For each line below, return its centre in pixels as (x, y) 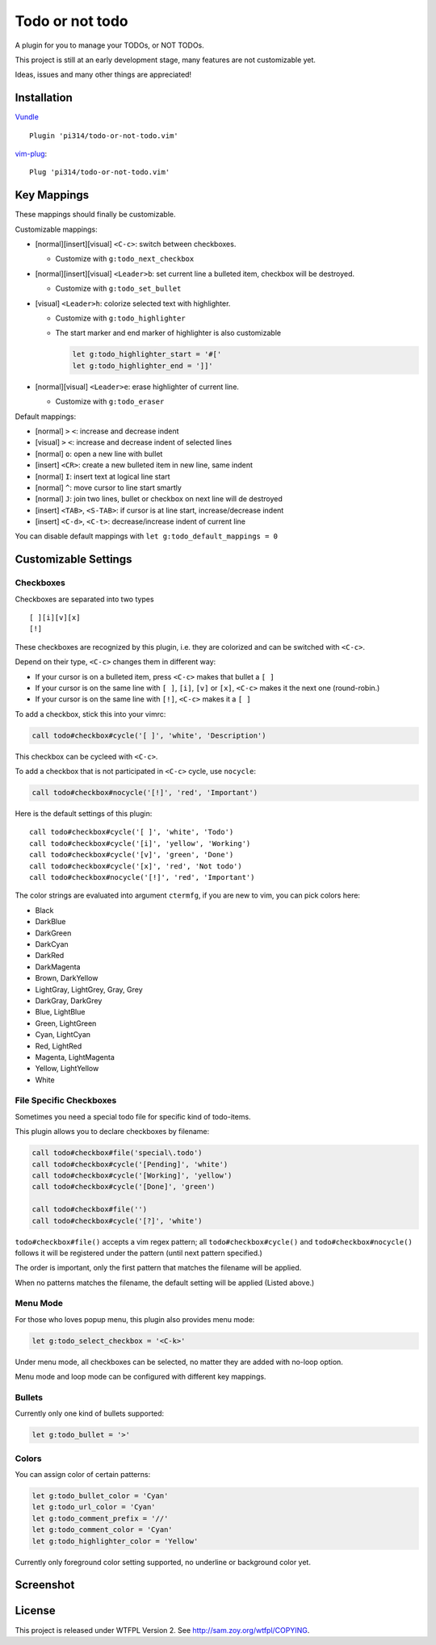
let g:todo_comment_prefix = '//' (100, 1518)
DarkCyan (52, 944)
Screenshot (45, 1585)
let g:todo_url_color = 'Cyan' (94, 1507)
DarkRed (50, 956)
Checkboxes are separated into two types (84, 599)
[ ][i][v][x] (55, 618)
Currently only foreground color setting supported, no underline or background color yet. (163, 1562)
